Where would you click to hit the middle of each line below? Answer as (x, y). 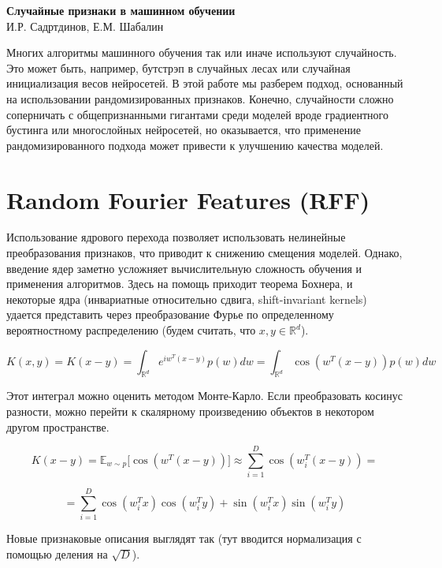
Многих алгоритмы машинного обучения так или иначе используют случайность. (202, 52)
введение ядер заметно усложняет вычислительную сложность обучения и (184, 268)
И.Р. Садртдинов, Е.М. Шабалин (85, 26)
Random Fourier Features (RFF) (188, 199)
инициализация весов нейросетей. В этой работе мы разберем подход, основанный (205, 83)
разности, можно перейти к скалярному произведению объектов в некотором (190, 411)
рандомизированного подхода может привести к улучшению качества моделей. (195, 145)
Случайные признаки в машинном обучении (121, 10)
